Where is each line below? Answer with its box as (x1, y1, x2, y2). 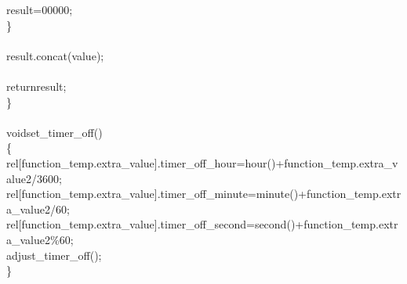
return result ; (6, 77, 67, 94)
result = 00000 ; (6, 2, 73, 17)
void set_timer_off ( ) (6, 124, 103, 140)
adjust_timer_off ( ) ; (6, 246, 102, 263)
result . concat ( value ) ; (6, 47, 104, 63)
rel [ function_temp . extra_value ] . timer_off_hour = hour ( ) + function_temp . (6, 154, 360, 171)
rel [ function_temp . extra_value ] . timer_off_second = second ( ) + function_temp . (6, 216, 379, 232)
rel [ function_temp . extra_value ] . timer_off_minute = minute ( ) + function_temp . (6, 185, 382, 202)
